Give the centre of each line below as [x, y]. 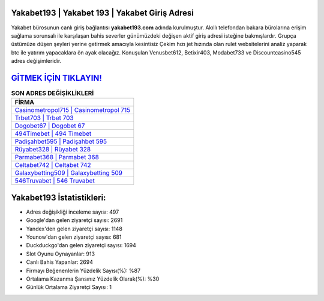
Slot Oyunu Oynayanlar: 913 [61, 254]
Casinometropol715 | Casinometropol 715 [73, 110]
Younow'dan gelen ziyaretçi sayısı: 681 [74, 237]
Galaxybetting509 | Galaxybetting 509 [69, 173]
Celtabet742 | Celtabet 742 [53, 165]
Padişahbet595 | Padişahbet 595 [61, 142]
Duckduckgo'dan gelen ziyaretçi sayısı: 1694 [81, 245]
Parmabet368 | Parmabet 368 [57, 157]
